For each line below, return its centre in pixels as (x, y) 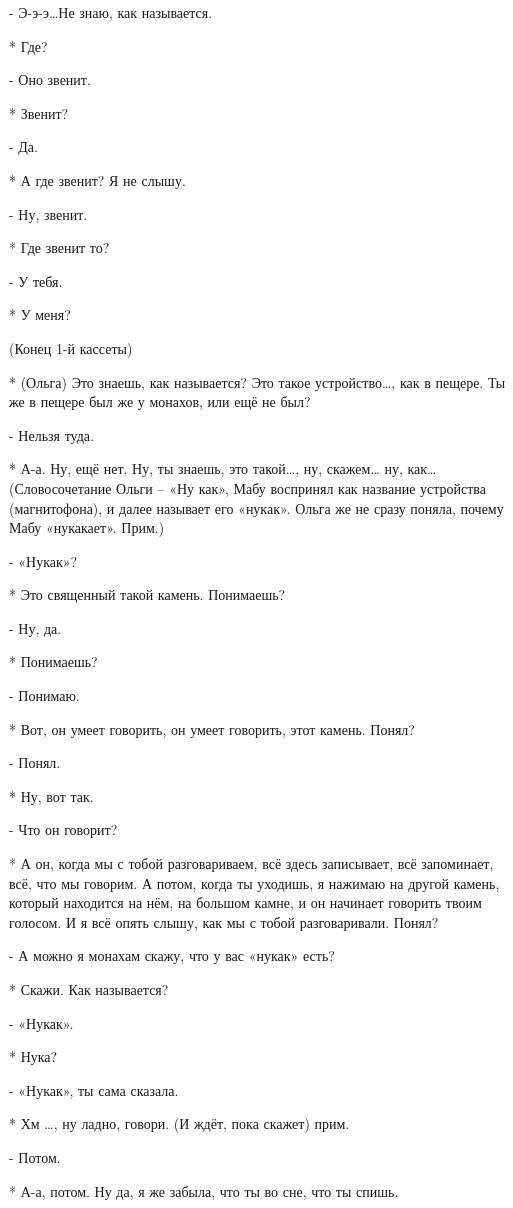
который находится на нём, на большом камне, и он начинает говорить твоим (245, 902)
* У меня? (40, 314)
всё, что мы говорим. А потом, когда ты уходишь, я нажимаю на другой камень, (254, 882)
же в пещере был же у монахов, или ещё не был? (160, 401)
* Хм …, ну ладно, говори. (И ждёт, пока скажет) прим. (179, 1123)
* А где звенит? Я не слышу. (97, 179)
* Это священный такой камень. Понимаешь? (147, 594)
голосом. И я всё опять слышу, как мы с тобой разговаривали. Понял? (224, 921)
